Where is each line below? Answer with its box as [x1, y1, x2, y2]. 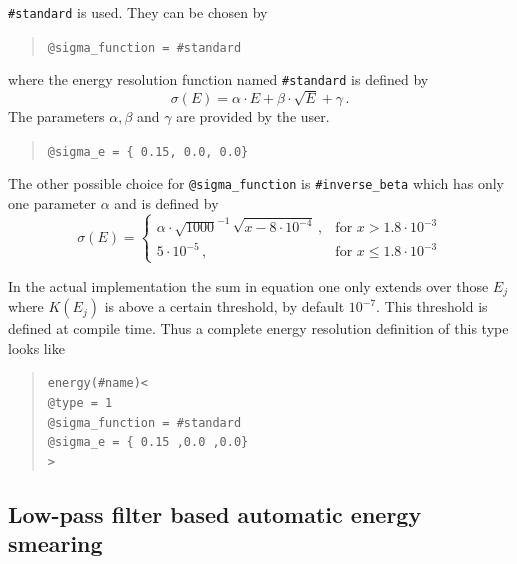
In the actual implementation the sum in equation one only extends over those [8, 275, 489, 296]
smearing [8, 528, 103, 559]
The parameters [8, 106, 105, 127]
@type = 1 [47, 396, 113, 411]
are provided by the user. [176, 106, 330, 127]
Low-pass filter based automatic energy [8, 499, 422, 530]
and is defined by [114, 193, 219, 214]
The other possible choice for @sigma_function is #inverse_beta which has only [8, 173, 505, 194]
